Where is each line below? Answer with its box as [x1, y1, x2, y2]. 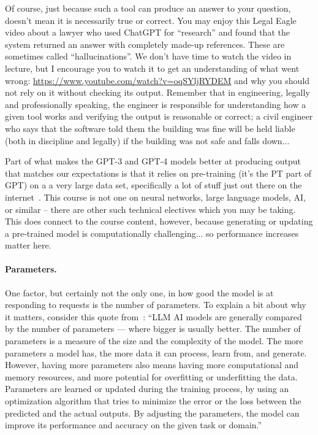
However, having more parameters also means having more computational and [5, 358, 299, 371]
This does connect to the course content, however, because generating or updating [5, 215, 313, 228]
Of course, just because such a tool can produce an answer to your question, [5, 2, 291, 14]
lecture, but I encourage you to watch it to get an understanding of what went [5, 61, 300, 74]
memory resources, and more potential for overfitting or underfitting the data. [5, 370, 298, 383]
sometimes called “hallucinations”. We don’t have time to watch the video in [5, 50, 292, 63]
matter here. [5, 239, 51, 252]
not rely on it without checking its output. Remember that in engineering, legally [5, 86, 310, 99]
